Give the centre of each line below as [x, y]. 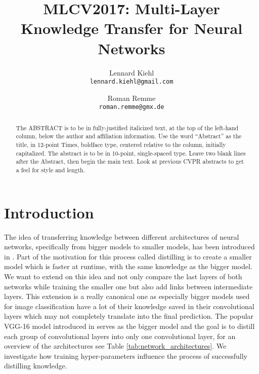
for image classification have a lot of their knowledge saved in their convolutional [129, 306]
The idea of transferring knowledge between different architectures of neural [122, 236]
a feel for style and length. [50, 170]
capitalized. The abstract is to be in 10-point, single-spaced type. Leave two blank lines [131, 153]
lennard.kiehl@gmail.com [132, 82]
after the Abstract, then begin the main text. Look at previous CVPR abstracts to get [130, 161]
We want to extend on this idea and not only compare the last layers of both [123, 276]
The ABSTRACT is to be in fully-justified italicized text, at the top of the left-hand [127, 127]
